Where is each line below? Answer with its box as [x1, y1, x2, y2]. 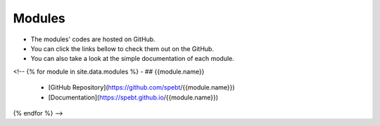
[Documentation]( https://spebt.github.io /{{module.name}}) [48, 93, 218, 101]
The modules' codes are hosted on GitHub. [30, 35, 156, 43]
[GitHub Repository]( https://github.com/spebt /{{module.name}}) [48, 83, 235, 92]
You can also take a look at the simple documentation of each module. [30, 55, 235, 63]
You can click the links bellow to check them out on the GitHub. [30, 44, 215, 52]
